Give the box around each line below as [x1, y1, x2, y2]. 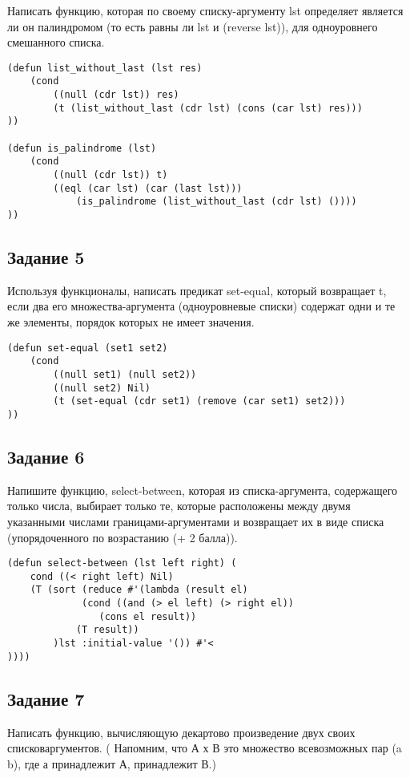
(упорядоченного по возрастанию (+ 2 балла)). [7, 529, 238, 545]
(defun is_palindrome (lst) [7, 142, 157, 154]
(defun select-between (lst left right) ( [7, 557, 237, 569]
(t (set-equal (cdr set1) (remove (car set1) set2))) [53, 395, 346, 407]
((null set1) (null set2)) [53, 368, 197, 380]
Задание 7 [7, 686, 85, 711]
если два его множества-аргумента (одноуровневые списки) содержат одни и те [7, 298, 396, 314]
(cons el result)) [98, 610, 197, 622]
